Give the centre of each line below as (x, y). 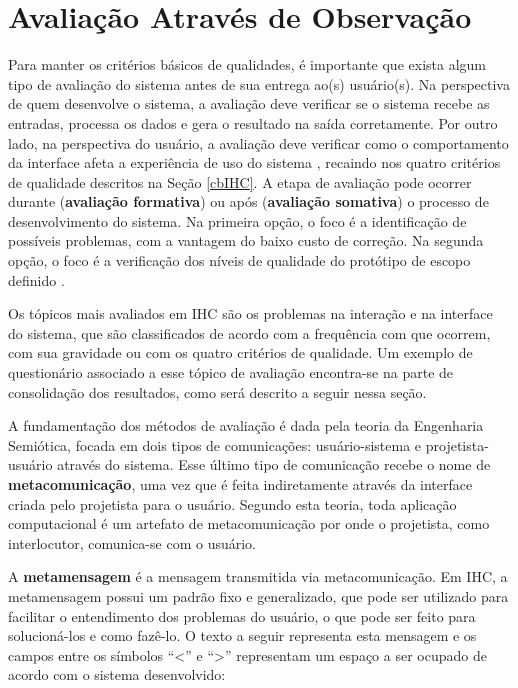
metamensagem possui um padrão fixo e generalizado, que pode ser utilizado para (258, 595)
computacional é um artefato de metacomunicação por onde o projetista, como (249, 523)
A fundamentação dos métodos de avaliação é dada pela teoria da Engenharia (246, 425)
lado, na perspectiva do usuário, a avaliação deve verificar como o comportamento (258, 142)
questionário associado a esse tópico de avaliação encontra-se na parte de (231, 372)
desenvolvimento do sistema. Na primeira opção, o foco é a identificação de (237, 220)
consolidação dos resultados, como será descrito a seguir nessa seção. (217, 391)
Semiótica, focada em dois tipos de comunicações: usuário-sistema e (215, 444)
